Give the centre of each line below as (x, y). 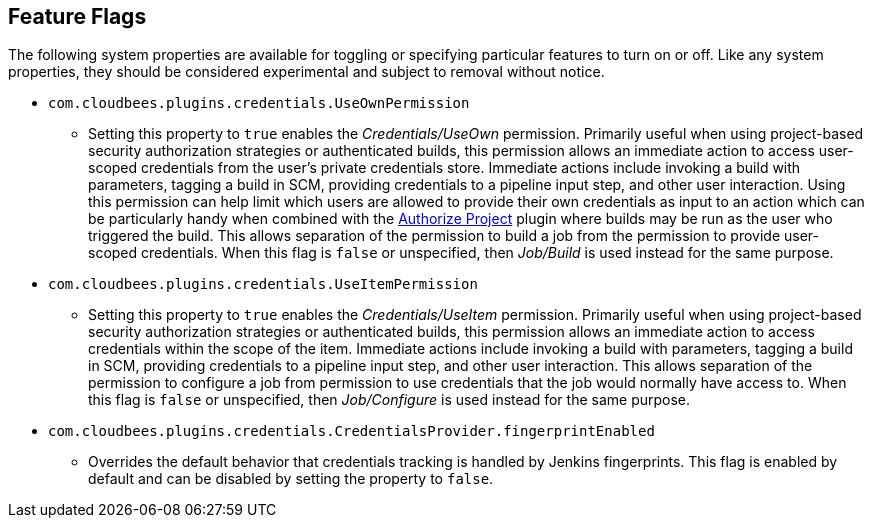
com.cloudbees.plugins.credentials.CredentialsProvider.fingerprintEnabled (351, 431)
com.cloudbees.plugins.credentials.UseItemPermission (263, 284)
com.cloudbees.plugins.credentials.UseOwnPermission (259, 103)
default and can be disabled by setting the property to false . (291, 479)
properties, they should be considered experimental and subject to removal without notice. (306, 72)
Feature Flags (77, 16)
